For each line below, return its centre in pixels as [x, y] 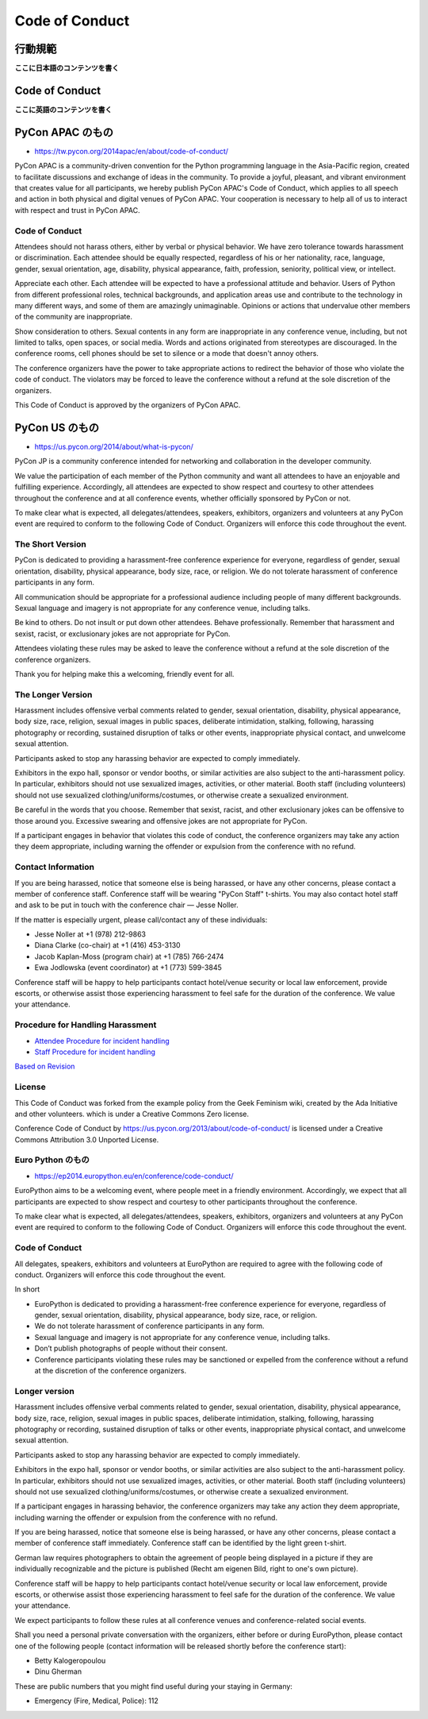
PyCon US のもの [57, 428]
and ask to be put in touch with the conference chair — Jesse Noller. [127, 905]
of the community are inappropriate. [73, 317]
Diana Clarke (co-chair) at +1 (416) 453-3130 [108, 945]
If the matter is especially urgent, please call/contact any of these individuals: [141, 919]
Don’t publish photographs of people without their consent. [131, 1348]
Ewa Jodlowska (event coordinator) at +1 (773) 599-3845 [128, 968]
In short [27, 1289]
